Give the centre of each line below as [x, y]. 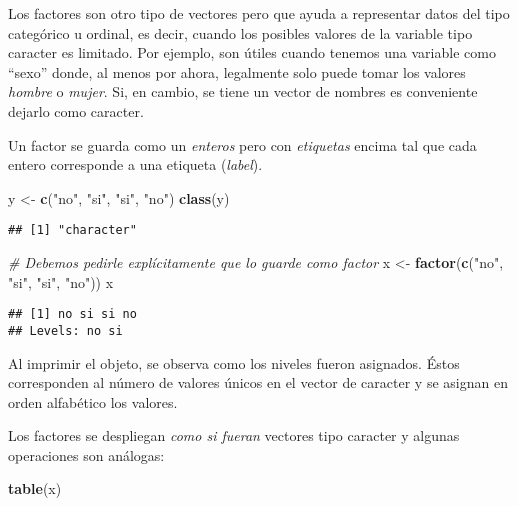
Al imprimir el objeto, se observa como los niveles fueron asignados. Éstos [234, 362]
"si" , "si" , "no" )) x [61, 281]
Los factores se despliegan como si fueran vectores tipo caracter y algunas [234, 435]
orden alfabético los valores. [93, 401]
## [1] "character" [72, 230]
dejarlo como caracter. [76, 110]
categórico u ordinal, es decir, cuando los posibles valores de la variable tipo [240, 32]
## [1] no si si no [72, 314]
